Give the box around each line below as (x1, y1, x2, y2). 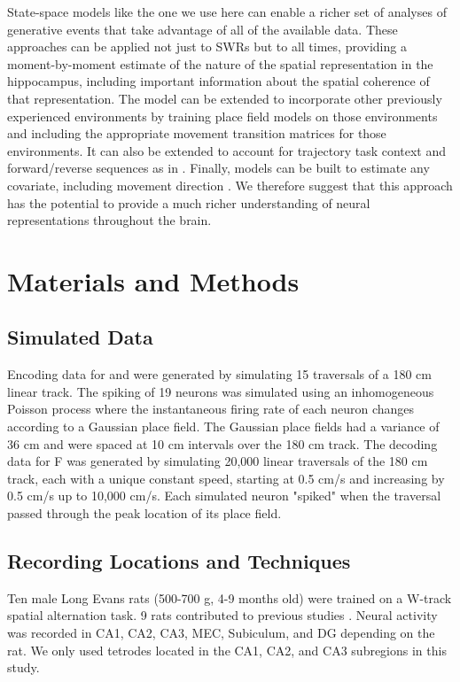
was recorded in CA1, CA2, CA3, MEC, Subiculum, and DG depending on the (7, 624, 435, 642)
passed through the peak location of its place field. (7, 504, 282, 523)
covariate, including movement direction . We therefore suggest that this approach (7, 175, 453, 194)
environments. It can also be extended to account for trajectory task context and (7, 141, 447, 159)
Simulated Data (7, 323, 153, 351)
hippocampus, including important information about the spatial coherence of (7, 72, 430, 90)
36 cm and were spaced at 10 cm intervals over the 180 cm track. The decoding (7, 434, 438, 453)
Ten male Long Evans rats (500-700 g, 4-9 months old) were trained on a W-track (7, 588, 452, 607)
